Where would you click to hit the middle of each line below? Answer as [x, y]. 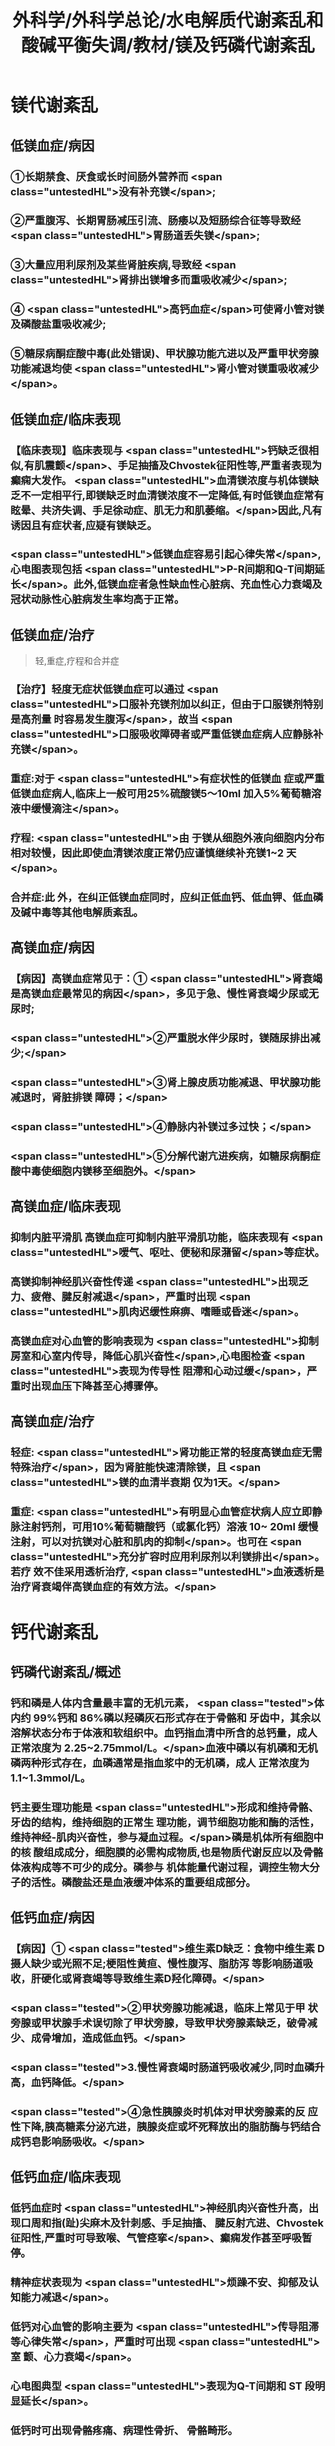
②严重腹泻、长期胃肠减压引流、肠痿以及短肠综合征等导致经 [156, 221]
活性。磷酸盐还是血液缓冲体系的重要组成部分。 [143, 1882]
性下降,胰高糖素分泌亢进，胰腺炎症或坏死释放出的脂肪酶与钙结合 [166, 2126]
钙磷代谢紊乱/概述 [66, 1671]
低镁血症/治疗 [52, 634]
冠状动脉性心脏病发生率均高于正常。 [97, 599]
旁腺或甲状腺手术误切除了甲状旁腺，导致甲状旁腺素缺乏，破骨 [159, 2023]
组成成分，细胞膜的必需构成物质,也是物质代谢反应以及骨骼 [183, 1852]
